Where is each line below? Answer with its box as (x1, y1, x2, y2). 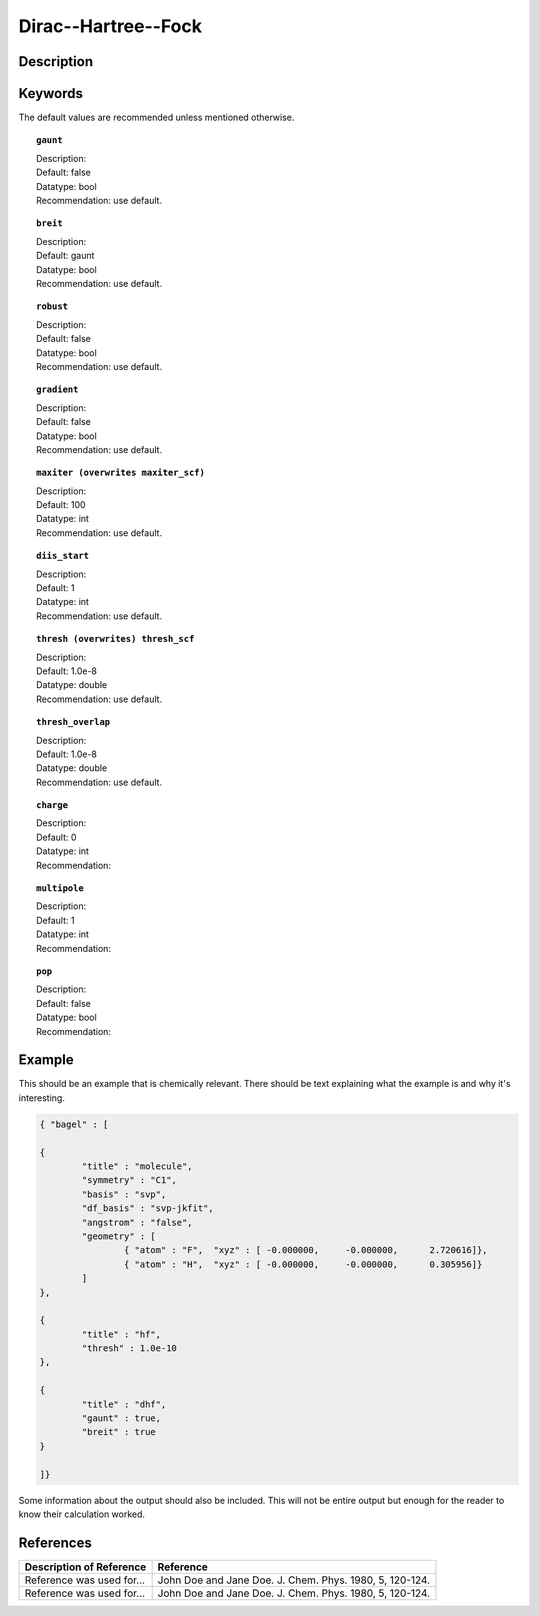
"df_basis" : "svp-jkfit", (81, 1203, 214, 1214)
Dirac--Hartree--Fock (18, 15, 202, 37)
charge (36, 800, 69, 811)
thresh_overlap (36, 716, 111, 728)
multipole (36, 883, 84, 894)
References (18, 1534, 92, 1551)
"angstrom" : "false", (81, 1216, 194, 1228)
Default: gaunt (36, 250, 95, 262)
